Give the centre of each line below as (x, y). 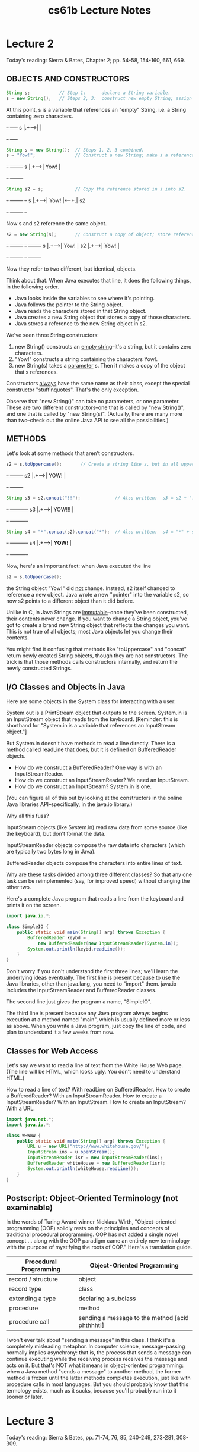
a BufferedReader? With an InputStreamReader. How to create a (84, 1096)
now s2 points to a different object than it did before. (70, 601)
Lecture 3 (30, 1421)
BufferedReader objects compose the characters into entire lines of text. (94, 863)
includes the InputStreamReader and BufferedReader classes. (81, 990)
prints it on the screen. (33, 905)
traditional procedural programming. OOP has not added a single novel (92, 1234)
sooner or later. (25, 1397)
